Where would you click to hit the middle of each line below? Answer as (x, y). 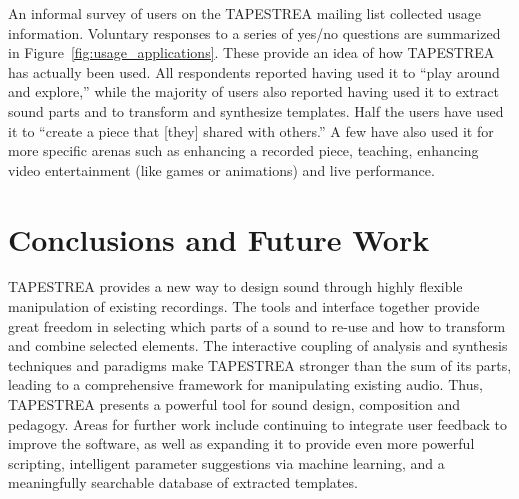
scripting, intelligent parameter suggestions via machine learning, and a (226, 462)
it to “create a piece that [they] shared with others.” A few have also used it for (251, 130)
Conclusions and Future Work (219, 238)
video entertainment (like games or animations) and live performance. (221, 169)
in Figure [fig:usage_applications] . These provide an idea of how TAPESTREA (251, 52)
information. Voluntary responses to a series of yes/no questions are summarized (254, 32)
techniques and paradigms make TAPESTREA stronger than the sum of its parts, (260, 364)
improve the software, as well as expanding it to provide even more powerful (241, 443)
